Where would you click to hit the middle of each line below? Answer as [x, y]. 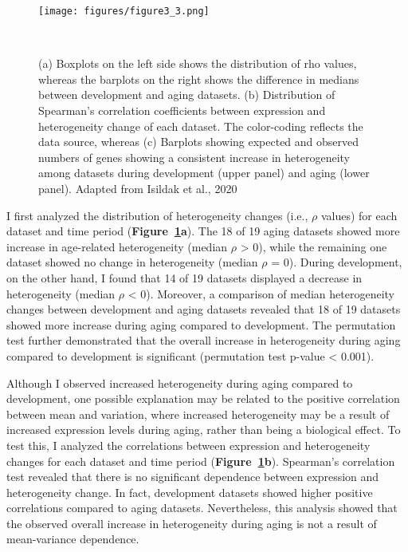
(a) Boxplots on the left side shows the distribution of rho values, [198, 63]
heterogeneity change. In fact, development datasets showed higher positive [190, 492]
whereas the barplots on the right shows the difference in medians [199, 79]
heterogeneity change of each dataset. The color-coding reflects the [201, 126]
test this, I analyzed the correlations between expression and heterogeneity [188, 445]
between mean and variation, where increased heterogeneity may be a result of [198, 414]
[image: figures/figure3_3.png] [124, 11]
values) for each [359, 215]
